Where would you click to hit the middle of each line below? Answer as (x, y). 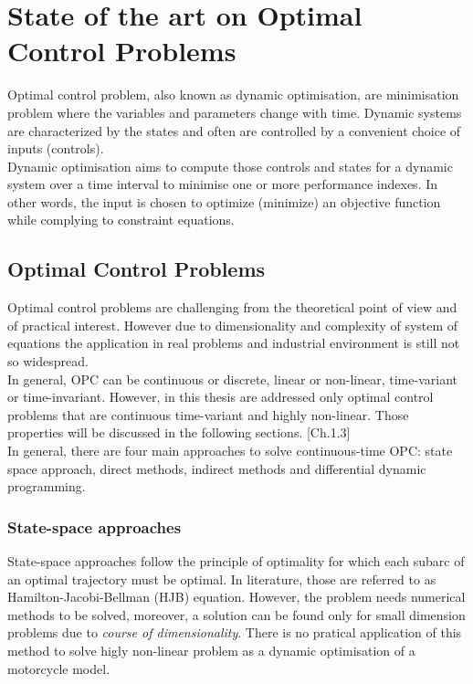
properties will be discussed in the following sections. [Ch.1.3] (179, 432)
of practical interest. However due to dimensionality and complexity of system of (233, 325)
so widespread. (48, 361)
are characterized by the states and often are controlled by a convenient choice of (234, 130)
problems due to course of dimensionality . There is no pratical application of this (235, 632)
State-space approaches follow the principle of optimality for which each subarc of (236, 561)
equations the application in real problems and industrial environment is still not (234, 343)
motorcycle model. (59, 668)
